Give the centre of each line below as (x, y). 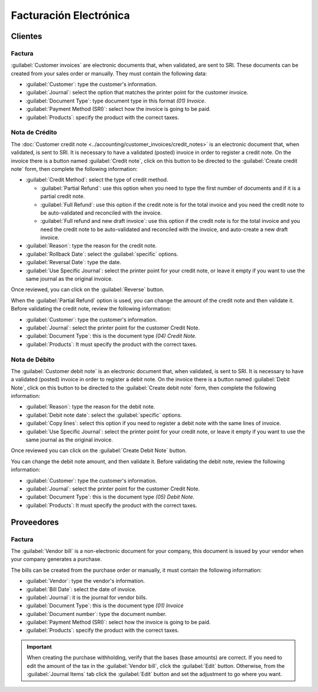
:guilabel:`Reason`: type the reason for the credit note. (91, 246)
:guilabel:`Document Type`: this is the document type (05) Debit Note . (110, 497)
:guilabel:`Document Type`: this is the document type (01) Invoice (105, 606)
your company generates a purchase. (57, 559)
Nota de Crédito (34, 133)
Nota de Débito (33, 360)
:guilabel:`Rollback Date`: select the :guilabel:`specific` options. (102, 254)
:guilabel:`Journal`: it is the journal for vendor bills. (86, 597)
